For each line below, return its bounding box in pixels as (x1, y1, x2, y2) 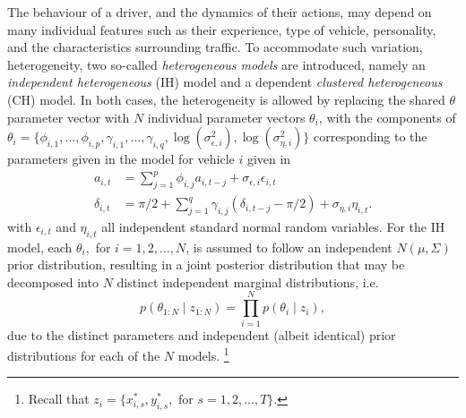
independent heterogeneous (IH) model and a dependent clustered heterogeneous (7, 73, 443, 91)
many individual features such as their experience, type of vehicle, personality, (7, 20, 436, 38)
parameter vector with (7, 107, 130, 126)
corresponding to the (314, 127, 427, 146)
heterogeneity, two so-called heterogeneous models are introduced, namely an (7, 55, 426, 73)
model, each (7, 237, 73, 256)
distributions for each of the (7, 345, 160, 364)
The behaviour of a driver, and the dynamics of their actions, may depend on (7, 3, 432, 21)
